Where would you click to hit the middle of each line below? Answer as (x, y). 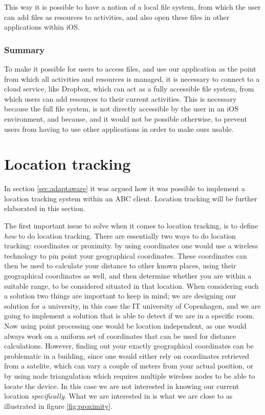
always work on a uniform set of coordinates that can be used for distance (120, 336)
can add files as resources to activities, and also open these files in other (117, 17)
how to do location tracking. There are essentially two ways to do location (120, 235)
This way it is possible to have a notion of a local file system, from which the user (132, 7)
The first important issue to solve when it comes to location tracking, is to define (131, 226)
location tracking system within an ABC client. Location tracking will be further (131, 198)
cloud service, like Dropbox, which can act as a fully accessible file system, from (129, 89)
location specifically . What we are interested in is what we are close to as (118, 396)
